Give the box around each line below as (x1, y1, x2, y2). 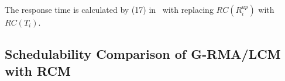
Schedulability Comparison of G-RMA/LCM (5, 44, 281, 62)
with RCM (5, 62, 71, 80)
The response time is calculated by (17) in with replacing (5, 3, 214, 15)
